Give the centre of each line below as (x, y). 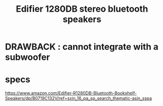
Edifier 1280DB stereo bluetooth (82, 9)
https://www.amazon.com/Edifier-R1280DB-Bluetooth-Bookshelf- (71, 93)
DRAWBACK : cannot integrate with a (82, 47)
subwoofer (28, 57)
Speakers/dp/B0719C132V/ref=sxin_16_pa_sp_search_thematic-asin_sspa (79, 98)
